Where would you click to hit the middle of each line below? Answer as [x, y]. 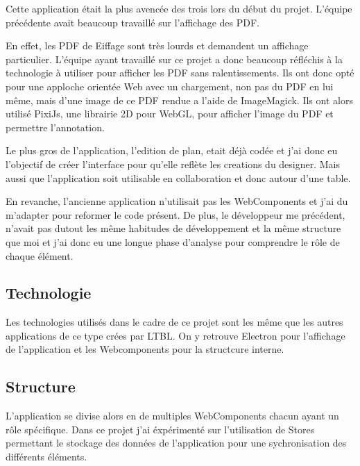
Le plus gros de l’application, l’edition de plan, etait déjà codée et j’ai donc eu [172, 150]
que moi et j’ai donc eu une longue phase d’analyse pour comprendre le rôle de [173, 241]
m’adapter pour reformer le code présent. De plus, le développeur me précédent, [175, 214]
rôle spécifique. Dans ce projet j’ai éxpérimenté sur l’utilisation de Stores [160, 429]
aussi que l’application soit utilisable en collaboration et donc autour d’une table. [178, 177]
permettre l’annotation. [55, 127]
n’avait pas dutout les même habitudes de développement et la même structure [173, 228]
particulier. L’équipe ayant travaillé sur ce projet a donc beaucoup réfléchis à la [174, 59]
